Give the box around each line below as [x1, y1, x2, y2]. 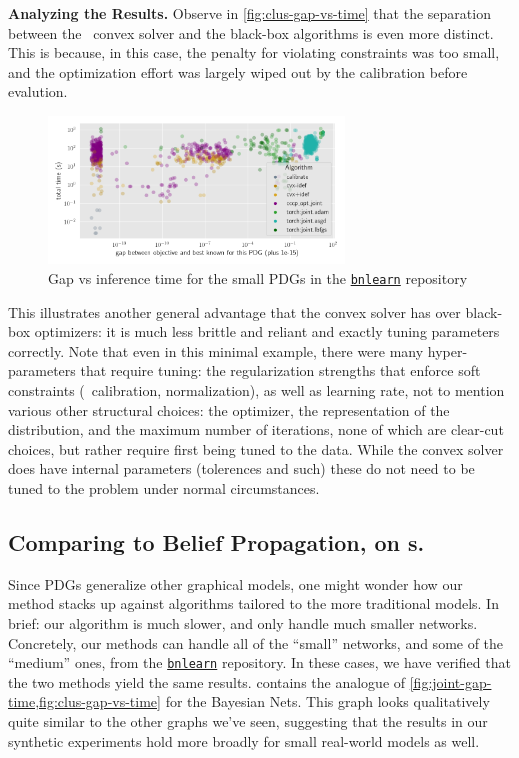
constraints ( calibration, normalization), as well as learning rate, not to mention [8, 379, 505, 400]
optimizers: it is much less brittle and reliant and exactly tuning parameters [34, 321, 500, 342]
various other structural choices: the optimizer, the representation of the [8, 399, 450, 420]
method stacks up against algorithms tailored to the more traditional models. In [8, 593, 499, 614]
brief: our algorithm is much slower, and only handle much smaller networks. [8, 612, 478, 633]
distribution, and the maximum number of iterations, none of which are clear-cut [8, 419, 504, 440]
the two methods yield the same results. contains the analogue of [8, 671, 406, 692]
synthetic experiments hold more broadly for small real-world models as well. [8, 730, 480, 751]
